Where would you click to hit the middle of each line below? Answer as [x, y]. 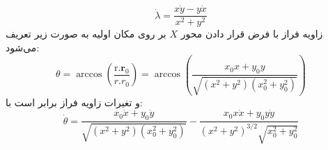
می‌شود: [23, 47]
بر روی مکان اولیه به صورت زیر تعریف [86, 34]
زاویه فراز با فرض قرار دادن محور [252, 34]
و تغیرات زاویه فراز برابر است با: [74, 102]
